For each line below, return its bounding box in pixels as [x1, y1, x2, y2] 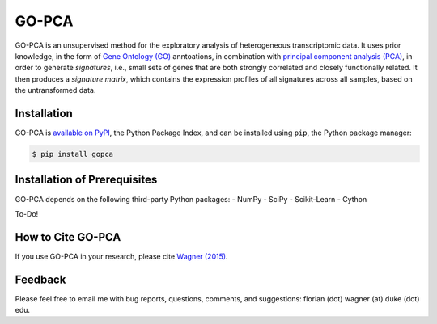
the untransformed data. [15, 86, 96, 95]
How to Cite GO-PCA [15, 230, 121, 244]
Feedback [15, 272, 66, 286]
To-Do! [15, 208, 39, 218]
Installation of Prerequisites [15, 173, 158, 187]
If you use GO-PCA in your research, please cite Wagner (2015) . [15, 251, 228, 261]
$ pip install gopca [32, 149, 113, 158]
